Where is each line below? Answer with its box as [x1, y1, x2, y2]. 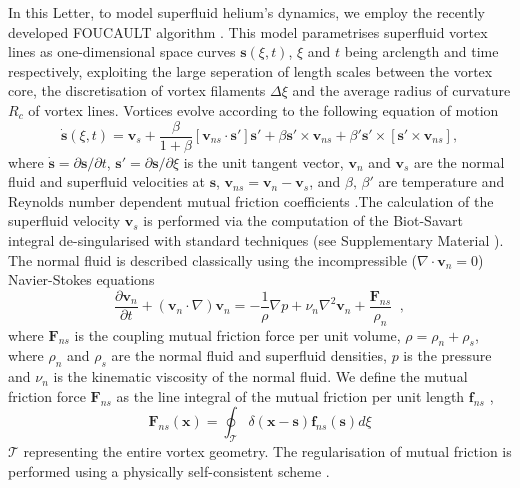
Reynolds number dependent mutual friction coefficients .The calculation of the [8, 190, 494, 211]
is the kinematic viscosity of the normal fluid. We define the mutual [53, 366, 468, 387]
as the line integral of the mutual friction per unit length [116, 385, 465, 406]
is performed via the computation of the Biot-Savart [143, 210, 464, 231]
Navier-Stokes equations [8, 269, 155, 290]
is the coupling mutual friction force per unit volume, [74, 324, 401, 345]
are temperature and [378, 171, 505, 192]
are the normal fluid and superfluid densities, [111, 345, 387, 366]
